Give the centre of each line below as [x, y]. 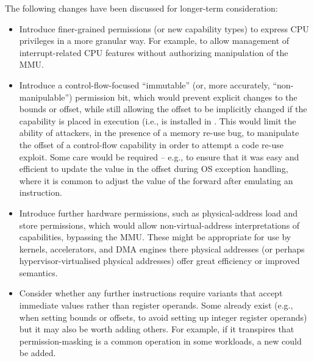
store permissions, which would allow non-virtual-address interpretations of [159, 225]
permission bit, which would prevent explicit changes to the [186, 97]
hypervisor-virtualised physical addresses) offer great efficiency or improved [159, 261]
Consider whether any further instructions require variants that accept [151, 293]
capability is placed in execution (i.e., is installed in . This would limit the [158, 120]
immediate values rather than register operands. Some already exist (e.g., [156, 305]
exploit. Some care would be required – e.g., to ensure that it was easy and [159, 156]
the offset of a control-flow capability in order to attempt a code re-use [151, 144]
